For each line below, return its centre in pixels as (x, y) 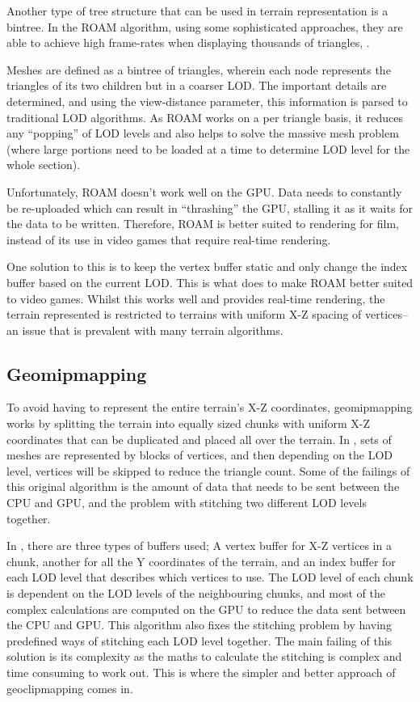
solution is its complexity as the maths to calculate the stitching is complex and (204, 656)
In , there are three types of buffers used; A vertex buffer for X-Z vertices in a (199, 546)
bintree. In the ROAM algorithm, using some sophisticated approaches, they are (205, 26)
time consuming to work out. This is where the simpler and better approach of (201, 672)
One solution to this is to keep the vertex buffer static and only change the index (207, 266)
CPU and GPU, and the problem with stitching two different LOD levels (187, 503)
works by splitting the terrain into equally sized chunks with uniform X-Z (189, 423)
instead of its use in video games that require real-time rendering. (169, 239)
